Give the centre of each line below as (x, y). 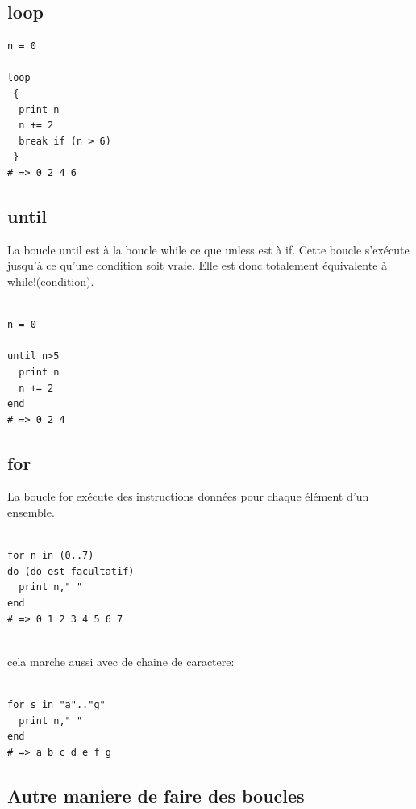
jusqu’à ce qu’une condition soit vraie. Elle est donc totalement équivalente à (198, 265)
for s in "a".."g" (56, 705)
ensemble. (31, 512)
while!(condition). (51, 281)
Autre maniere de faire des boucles (156, 795)
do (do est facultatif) (71, 571)
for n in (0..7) (51, 556)
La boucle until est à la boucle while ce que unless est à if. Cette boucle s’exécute (208, 249)
